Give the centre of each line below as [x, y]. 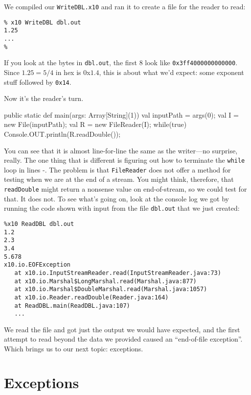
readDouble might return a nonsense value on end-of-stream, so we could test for [125, 189]
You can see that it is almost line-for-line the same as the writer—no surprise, [121, 150]
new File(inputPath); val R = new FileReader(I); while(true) [95, 124]
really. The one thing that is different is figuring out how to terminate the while [125, 160]
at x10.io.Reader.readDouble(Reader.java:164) [91, 297]
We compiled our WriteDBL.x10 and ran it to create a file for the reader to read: [125, 6]
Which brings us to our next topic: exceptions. [74, 349]
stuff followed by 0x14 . [38, 82]
